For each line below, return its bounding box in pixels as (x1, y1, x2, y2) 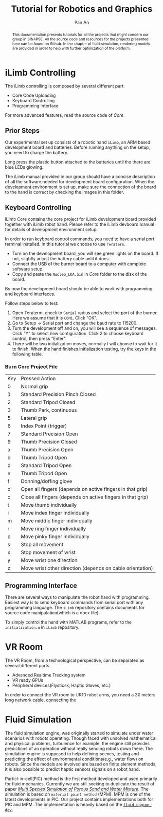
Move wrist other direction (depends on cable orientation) (21, 565, 153, 572)
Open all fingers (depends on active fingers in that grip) (21, 486, 148, 493)
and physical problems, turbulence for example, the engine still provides (5, 741, 150, 746)
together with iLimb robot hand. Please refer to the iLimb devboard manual (5, 221, 155, 227)
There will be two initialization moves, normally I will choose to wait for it (12, 341, 157, 347)
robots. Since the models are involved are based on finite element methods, (5, 761, 157, 767)
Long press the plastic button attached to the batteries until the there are (5, 159, 151, 165)
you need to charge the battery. (5, 150, 69, 156)
